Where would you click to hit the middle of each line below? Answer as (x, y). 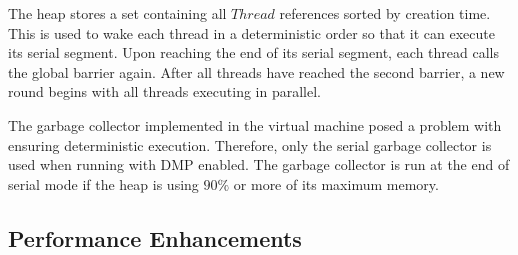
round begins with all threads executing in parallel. (164, 91)
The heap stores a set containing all (117, 13)
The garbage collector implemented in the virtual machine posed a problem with (255, 124)
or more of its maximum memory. (336, 183)
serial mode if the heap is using (103, 183)
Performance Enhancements (155, 237)
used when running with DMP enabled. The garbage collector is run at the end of (259, 164)
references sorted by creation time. (385, 13)
